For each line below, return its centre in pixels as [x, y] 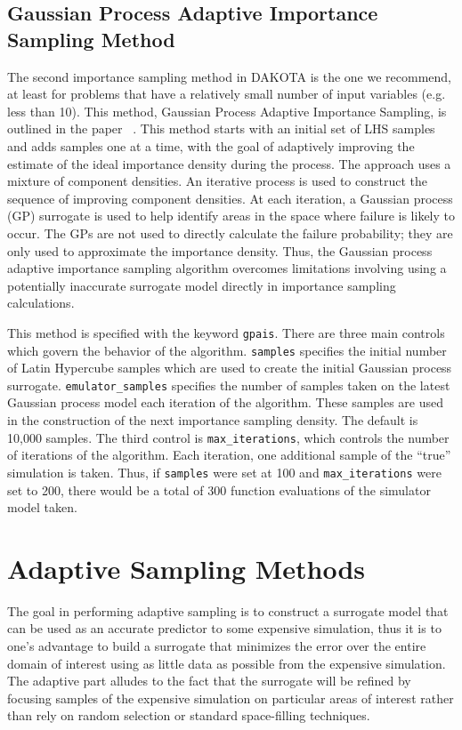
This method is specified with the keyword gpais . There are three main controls [226, 332]
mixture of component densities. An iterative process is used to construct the [217, 181]
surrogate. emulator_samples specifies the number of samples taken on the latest [229, 385]
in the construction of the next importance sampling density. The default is [213, 420]
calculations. [41, 303]
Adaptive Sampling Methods [186, 568]
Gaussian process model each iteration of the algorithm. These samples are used [226, 402]
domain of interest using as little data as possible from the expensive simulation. [227, 663]
